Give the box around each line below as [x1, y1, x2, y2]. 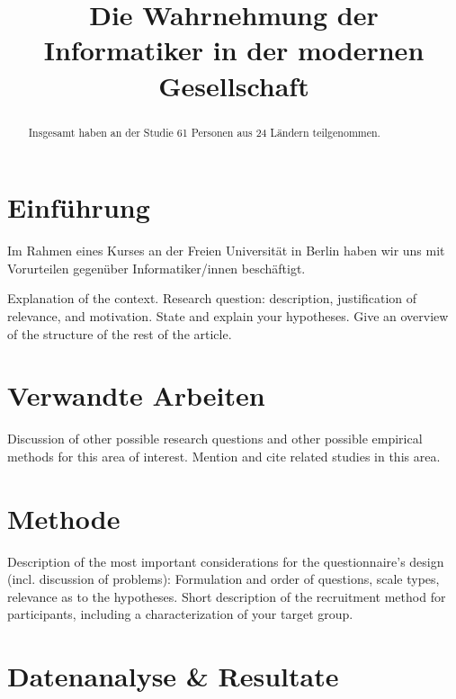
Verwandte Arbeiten [7, 377, 265, 414]
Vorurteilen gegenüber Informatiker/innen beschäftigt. [7, 258, 306, 277]
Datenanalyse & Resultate [7, 658, 339, 695]
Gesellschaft [158, 67, 309, 103]
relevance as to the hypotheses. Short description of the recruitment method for [7, 587, 446, 605]
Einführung [7, 189, 150, 226]
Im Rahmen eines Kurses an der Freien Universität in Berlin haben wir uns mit [7, 241, 445, 260]
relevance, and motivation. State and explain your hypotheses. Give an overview [7, 306, 449, 325]
